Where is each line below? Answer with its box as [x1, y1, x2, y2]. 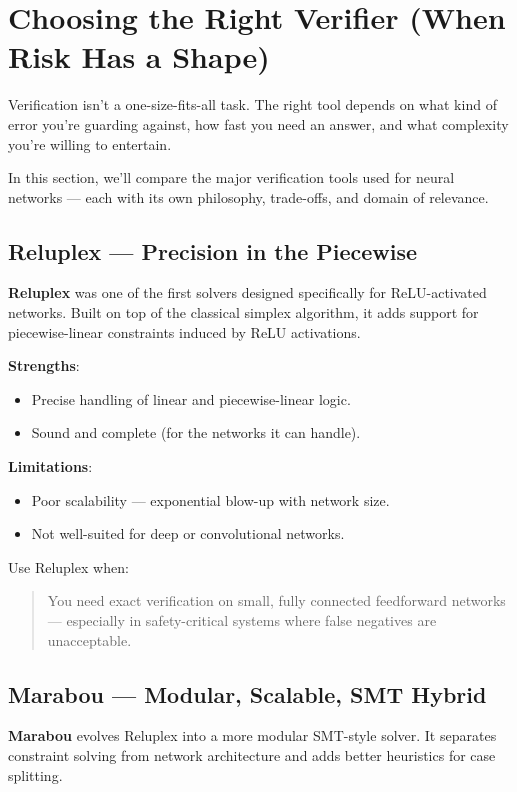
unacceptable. [47, 629, 132, 650]
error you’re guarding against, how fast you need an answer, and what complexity [8, 113, 509, 134]
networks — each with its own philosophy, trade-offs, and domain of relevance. [8, 186, 489, 207]
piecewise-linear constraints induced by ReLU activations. [8, 321, 361, 342]
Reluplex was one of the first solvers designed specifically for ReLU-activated [8, 282, 487, 303]
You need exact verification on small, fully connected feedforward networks [47, 590, 506, 611]
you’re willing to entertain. [8, 133, 172, 154]
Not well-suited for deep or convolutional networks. [31, 523, 345, 544]
